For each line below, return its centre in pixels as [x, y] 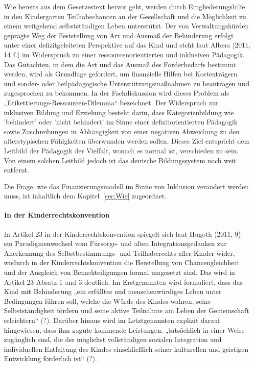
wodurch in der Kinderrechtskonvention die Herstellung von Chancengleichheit [121, 262]
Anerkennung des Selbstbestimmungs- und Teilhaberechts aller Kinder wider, [119, 253]
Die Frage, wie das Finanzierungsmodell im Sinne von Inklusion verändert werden [127, 186]
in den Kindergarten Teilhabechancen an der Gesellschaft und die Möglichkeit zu [125, 16]
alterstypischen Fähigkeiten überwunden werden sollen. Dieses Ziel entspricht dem [127, 141]
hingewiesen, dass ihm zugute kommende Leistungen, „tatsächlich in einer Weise [124, 330]
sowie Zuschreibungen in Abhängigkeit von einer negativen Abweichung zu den [122, 131]
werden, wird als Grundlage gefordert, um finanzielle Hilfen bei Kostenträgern [121, 74]
